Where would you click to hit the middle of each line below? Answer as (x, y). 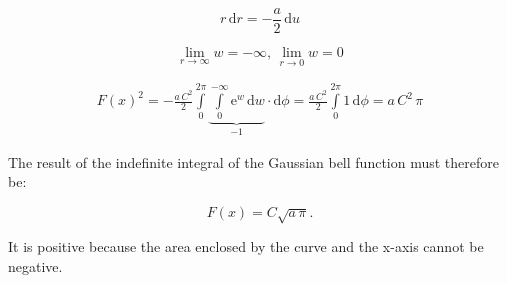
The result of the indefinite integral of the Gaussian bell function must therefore (253, 161)
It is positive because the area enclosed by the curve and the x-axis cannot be (246, 246)
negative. (35, 266)
